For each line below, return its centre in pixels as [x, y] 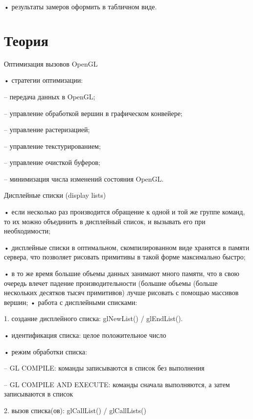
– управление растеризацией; [47, 129]
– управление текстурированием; [52, 146]
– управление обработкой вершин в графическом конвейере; [93, 113]
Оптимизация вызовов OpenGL [51, 63]
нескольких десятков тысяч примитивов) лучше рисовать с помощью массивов [121, 292]
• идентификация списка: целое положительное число [85, 335]
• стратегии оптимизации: [44, 80]
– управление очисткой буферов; [52, 162]
